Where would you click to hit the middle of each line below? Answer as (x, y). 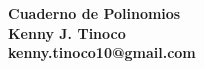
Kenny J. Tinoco (67, 32)
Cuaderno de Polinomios (94, 13)
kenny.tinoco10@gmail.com (102, 52)
